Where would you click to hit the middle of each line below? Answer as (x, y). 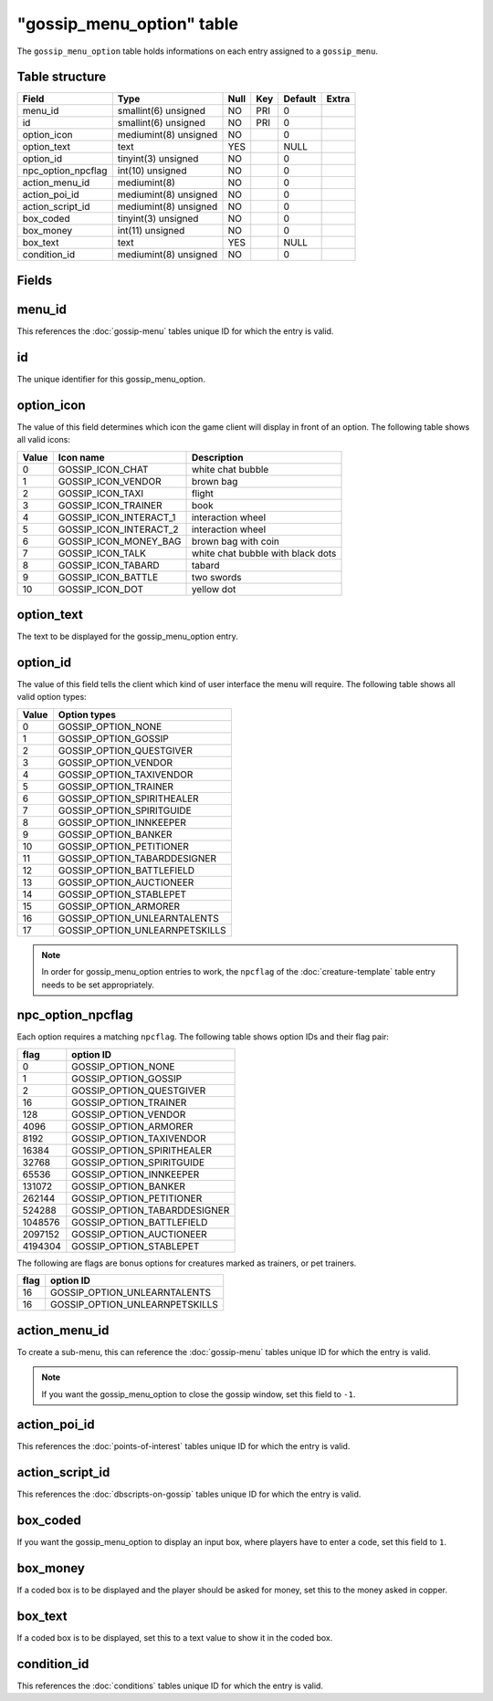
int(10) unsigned (152, 171)
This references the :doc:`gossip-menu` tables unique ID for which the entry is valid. (175, 331)
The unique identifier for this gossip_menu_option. (111, 379)
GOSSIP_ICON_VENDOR (110, 481)
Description (217, 457)
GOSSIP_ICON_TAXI (101, 493)
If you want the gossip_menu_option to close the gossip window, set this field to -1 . (199, 1394)
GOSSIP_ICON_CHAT (103, 469)
